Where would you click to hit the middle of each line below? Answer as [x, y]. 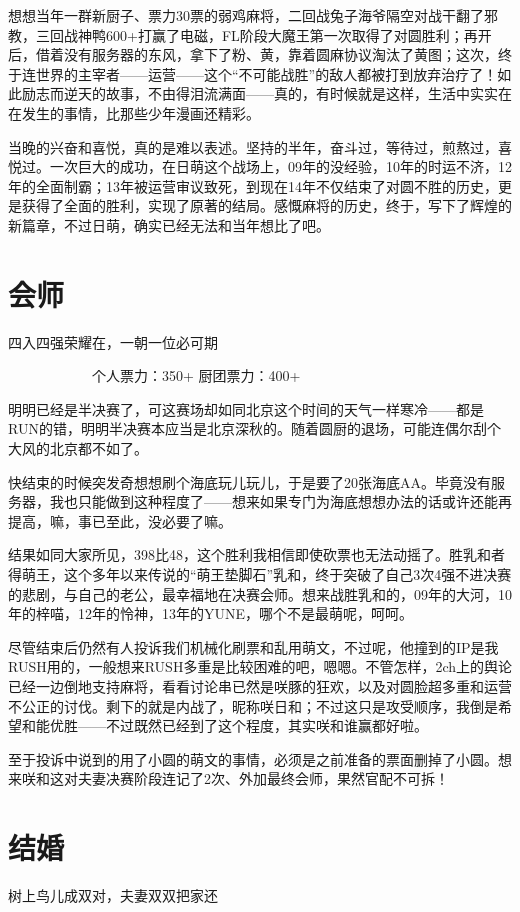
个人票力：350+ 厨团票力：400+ [196, 375]
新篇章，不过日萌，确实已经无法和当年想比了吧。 [169, 224]
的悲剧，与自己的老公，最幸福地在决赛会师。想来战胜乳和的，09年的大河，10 [260, 593]
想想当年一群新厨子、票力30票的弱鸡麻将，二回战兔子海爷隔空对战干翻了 [246, 15]
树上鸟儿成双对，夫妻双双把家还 [113, 895]
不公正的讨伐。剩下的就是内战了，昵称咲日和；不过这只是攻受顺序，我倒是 [253, 705]
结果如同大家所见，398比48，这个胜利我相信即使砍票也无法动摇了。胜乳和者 [256, 554]
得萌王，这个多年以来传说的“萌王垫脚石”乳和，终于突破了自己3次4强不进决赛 [260, 574]
